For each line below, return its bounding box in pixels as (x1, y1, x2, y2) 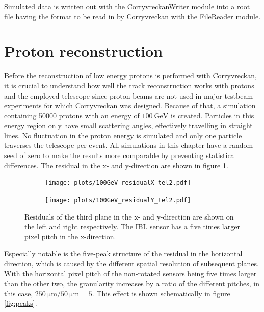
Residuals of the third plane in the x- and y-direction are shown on (24, 211, 234, 222)
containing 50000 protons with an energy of (4, 110, 140, 120)
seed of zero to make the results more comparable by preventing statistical (4, 150, 236, 161)
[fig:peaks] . (4, 298, 37, 308)
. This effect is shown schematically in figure (92, 288, 230, 298)
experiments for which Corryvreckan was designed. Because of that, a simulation (4, 100, 256, 111)
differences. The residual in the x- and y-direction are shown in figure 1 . (4, 160, 228, 170)
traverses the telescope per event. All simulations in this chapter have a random (4, 140, 253, 150)
